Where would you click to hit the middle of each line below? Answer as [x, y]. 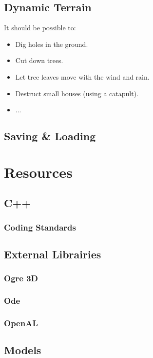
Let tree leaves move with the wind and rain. [82, 76]
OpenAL [21, 323]
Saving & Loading [50, 136]
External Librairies [53, 254]
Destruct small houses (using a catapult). [77, 93]
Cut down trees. [39, 60]
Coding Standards [40, 227]
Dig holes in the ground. [52, 44]
